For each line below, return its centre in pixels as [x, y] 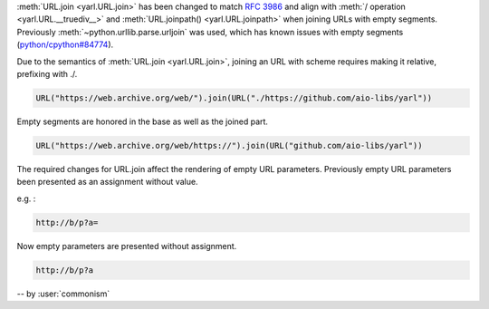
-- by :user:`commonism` [63, 294]
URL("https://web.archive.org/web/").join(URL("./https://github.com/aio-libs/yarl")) [234, 98]
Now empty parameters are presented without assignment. [127, 246]
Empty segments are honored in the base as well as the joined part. [143, 121]
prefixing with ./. [47, 73]
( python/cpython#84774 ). [65, 44]
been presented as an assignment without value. [107, 182]
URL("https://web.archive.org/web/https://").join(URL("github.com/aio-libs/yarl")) [229, 145]
